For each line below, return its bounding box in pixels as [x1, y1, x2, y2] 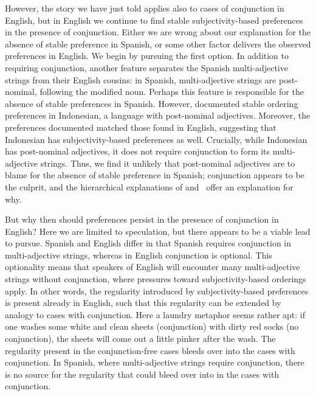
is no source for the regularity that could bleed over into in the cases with [5, 367, 280, 380]
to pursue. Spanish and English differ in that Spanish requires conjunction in [5, 237, 292, 249]
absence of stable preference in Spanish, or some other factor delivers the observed [5, 37, 311, 50]
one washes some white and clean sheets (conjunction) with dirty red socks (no [5, 320, 299, 333]
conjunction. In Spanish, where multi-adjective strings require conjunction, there [5, 356, 304, 369]
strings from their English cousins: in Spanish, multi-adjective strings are [5, 73, 276, 86]
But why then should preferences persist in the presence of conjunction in [5, 213, 279, 226]
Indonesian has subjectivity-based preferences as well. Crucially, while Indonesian [5, 133, 307, 145]
